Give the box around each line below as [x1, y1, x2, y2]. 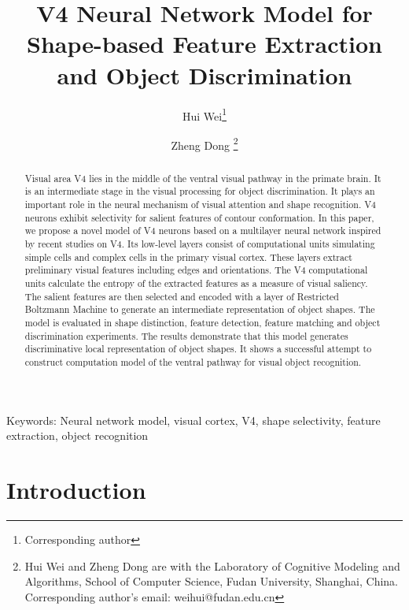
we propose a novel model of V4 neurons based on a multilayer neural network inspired [24, 224, 381, 237]
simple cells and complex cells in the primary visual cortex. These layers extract [24, 250, 352, 263]
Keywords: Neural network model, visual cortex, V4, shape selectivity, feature [6, 411, 381, 428]
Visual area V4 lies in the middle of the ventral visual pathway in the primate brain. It [24, 171, 381, 184]
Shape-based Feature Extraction [27, 28, 382, 60]
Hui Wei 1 [182, 105, 227, 124]
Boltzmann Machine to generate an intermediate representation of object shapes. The [24, 303, 375, 316]
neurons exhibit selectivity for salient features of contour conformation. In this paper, [24, 210, 374, 224]
